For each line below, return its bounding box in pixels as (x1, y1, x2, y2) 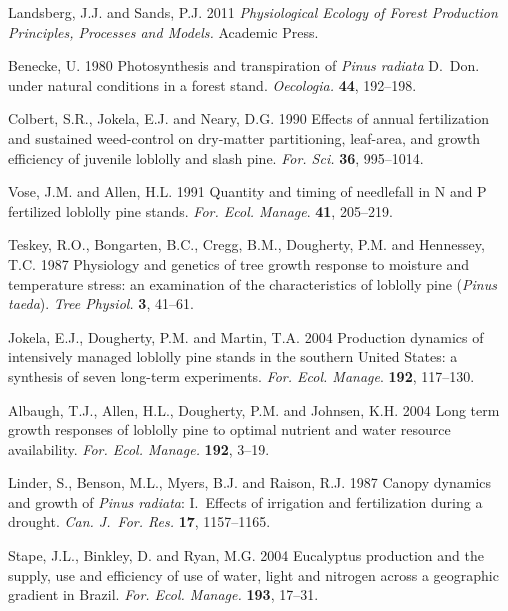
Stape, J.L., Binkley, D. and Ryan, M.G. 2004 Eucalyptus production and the (8, 545, 484, 566)
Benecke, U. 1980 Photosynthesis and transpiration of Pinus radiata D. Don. (8, 55, 480, 76)
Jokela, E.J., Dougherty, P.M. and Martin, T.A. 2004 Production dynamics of (8, 326, 484, 347)
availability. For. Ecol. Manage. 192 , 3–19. (8, 438, 270, 459)
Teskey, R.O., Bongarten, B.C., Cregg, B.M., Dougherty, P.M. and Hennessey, (8, 234, 485, 255)
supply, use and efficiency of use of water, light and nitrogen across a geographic (8, 564, 499, 585)
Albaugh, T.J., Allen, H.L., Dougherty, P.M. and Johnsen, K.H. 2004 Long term (8, 399, 500, 420)
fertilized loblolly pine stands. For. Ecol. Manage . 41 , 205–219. (8, 200, 393, 221)
